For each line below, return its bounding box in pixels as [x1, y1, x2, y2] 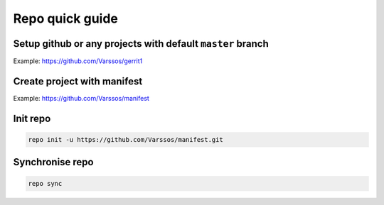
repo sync [28, 179, 63, 187]
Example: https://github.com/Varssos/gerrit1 [13, 57, 143, 65]
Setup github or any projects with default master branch [13, 38, 270, 50]
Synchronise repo [13, 156, 94, 168]
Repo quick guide [13, 11, 119, 26]
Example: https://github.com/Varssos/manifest [13, 94, 149, 102]
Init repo [13, 112, 51, 124]
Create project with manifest [13, 75, 143, 87]
